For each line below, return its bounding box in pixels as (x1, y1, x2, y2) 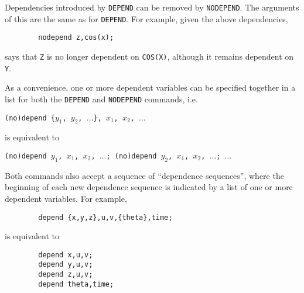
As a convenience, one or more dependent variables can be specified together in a (5, 81, 296, 94)
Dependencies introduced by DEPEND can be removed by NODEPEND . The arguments (5, 1, 299, 13)
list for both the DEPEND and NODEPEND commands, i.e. (5, 92, 198, 105)
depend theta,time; (38, 280, 114, 288)
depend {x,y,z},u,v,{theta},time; (38, 213, 173, 222)
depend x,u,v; (38, 250, 93, 259)
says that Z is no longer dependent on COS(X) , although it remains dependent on (5, 50, 294, 62)
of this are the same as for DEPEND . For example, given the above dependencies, (5, 12, 288, 25)
